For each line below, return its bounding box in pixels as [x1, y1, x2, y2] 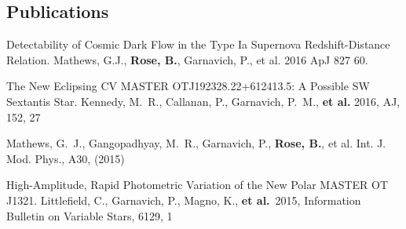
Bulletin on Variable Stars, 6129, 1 [6, 207, 173, 224]
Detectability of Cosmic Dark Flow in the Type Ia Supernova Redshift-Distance [6, 36, 390, 53]
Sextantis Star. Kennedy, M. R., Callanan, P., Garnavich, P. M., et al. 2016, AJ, [6, 93, 401, 109]
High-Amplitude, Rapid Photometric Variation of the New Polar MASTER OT [6, 176, 389, 193]
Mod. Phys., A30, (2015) [6, 150, 125, 166]
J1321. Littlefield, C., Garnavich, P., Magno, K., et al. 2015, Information [6, 191, 361, 208]
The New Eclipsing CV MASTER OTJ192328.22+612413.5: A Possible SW [6, 78, 370, 94]
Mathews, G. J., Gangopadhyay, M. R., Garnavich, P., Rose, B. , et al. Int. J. [6, 135, 386, 151]
